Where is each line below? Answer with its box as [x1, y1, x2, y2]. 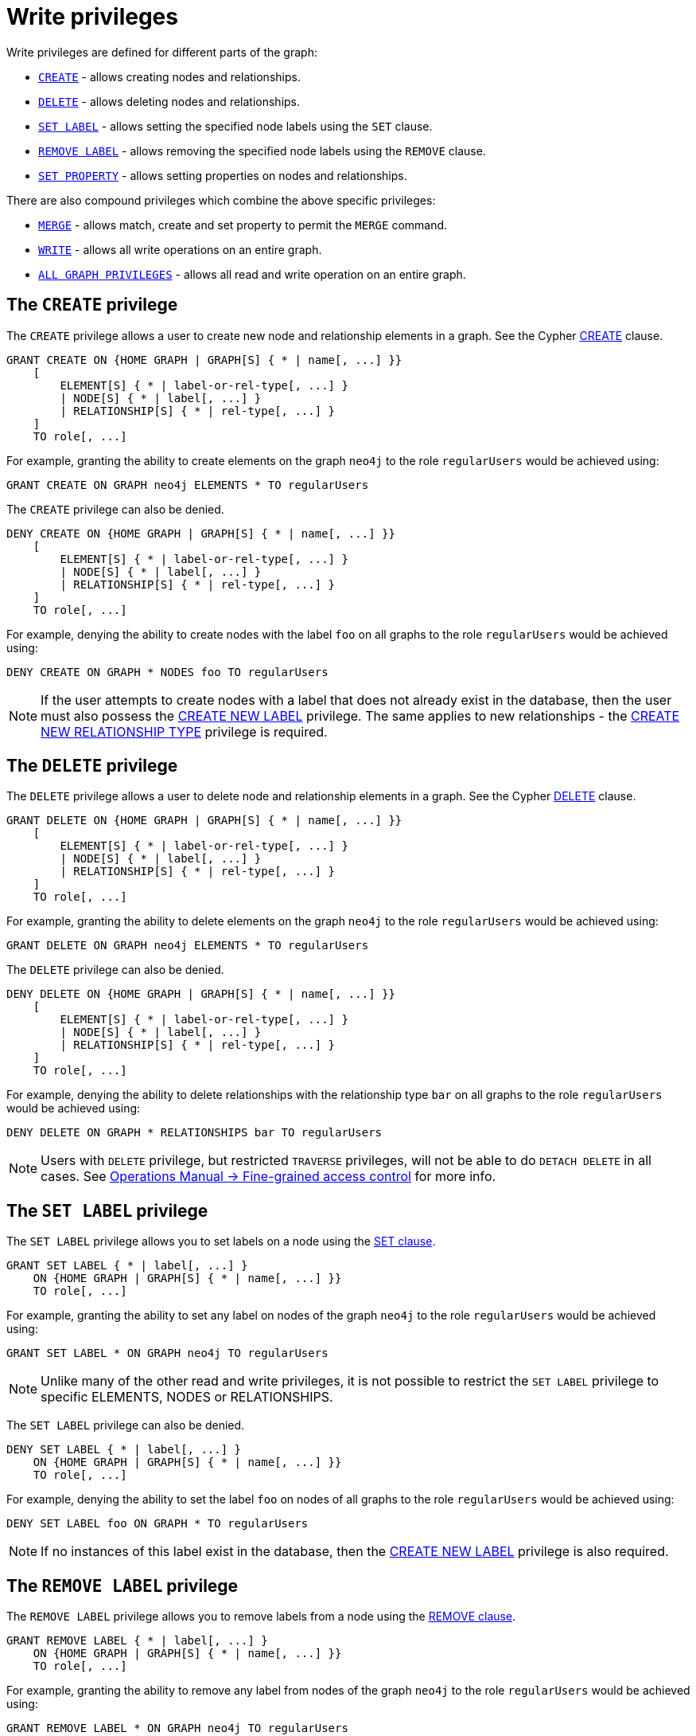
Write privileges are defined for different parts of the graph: [6, 45, 317, 59]
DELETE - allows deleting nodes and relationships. [38, 94, 301, 108]
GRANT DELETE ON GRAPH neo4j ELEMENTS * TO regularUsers [6, 939, 369, 952]
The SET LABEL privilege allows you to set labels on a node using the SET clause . [6, 1234, 436, 1249]
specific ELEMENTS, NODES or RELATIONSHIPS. [41, 1389, 333, 1406]
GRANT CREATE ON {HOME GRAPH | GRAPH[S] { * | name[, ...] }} [6, 353, 402, 366]
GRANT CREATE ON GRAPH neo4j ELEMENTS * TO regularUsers [6, 478, 369, 491]
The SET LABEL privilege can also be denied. [6, 1418, 245, 1433]
